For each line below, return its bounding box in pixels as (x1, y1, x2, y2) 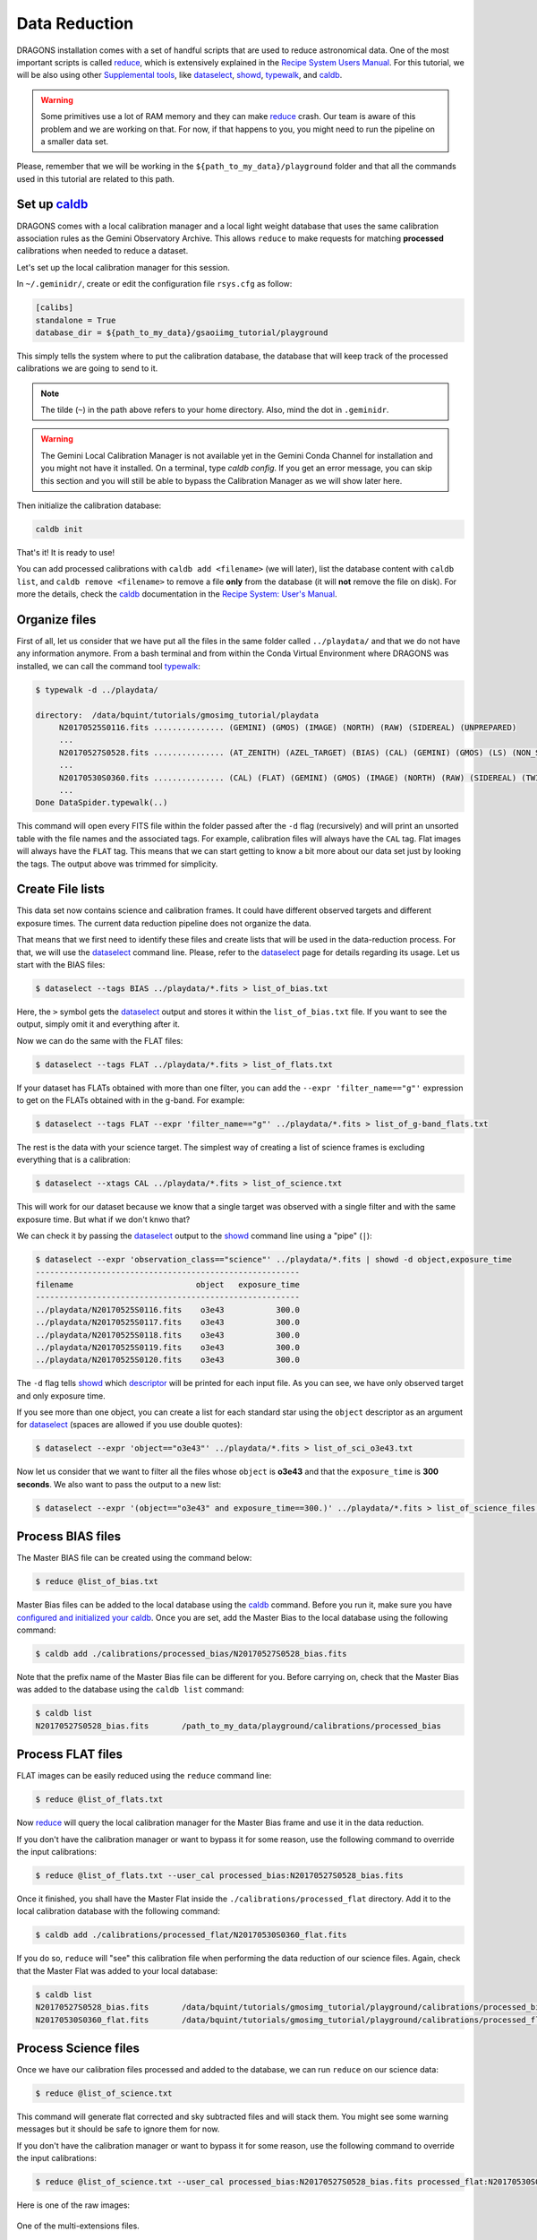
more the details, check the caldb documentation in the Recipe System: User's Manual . (16, 589, 337, 599)
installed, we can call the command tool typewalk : (16, 660, 201, 671)
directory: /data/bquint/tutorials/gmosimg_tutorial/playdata (35, 710, 320, 720)
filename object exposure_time (35, 1279, 300, 1289)
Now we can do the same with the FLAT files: (16, 1035, 183, 1046)
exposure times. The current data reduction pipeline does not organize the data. (16, 918, 312, 928)
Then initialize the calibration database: (16, 500, 162, 511)
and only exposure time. (16, 1390, 107, 1401)
